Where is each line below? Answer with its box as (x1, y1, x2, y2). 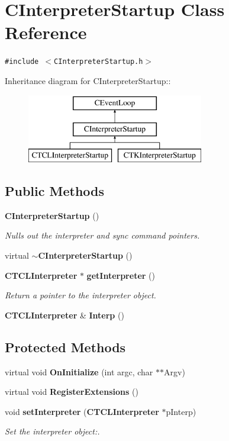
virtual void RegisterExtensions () (5, 385, 138, 398)
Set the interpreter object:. (5, 425, 100, 437)
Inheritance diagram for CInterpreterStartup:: (5, 74, 171, 86)
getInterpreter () (86, 269, 155, 281)
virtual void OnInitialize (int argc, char (5, 365, 153, 378)
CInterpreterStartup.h (54, 57, 143, 66)
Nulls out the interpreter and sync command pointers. (5, 229, 200, 242)
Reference (5, 20, 87, 44)
